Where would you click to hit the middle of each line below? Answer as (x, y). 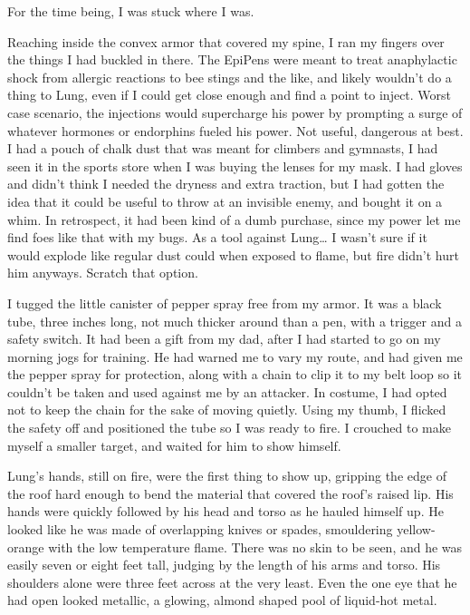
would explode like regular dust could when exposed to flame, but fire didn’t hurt (233, 254)
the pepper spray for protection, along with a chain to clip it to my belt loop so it (235, 374)
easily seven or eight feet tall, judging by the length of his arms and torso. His (224, 565)
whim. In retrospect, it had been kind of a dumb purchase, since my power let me (234, 219)
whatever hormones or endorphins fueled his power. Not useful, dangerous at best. (235, 130)
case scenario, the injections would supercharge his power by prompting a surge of (235, 112)
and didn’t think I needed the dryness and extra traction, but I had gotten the (226, 184)
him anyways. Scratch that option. (103, 273)
